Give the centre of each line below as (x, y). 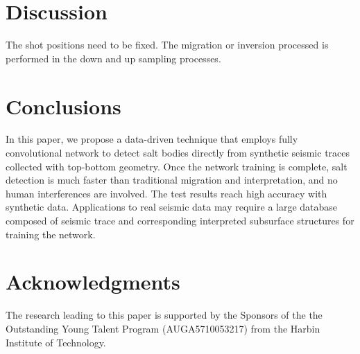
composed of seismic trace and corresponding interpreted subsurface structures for (180, 220)
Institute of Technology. (56, 342)
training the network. (51, 234)
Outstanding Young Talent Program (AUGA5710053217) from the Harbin (163, 328)
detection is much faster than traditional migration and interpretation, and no (172, 180)
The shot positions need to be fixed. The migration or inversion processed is (167, 45)
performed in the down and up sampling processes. (113, 58)
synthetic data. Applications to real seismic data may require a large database (172, 207)
